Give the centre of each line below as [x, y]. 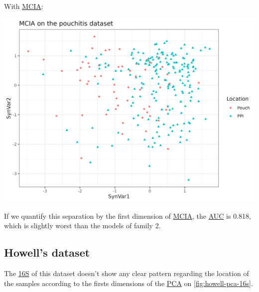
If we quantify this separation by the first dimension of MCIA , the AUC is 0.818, [128, 216]
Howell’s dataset [47, 252]
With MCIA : [24, 6]
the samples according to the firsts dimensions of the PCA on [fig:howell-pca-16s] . [129, 283]
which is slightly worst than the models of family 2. [82, 225]
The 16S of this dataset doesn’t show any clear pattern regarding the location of [127, 273]
